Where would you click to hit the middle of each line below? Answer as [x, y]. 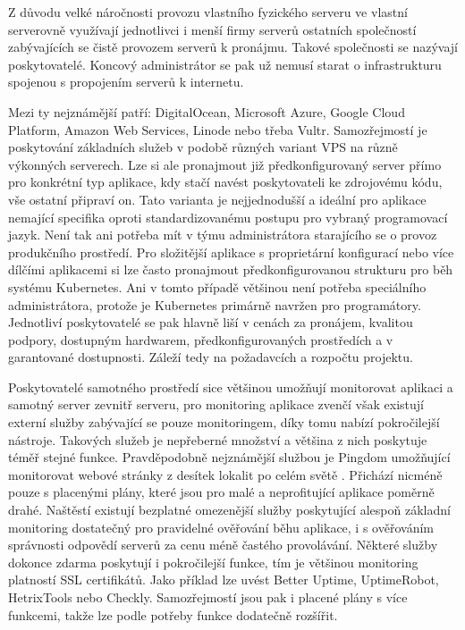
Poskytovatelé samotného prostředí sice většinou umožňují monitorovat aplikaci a [231, 386]
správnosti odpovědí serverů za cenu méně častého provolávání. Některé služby [223, 545]
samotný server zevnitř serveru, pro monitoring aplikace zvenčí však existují [216, 404]
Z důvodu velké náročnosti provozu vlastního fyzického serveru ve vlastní [208, 12]
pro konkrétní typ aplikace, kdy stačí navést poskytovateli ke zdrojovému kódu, [225, 182]
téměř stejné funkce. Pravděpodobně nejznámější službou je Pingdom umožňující [229, 457]
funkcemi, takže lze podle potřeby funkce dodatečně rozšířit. [173, 614]
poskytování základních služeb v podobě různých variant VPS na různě [203, 147]
